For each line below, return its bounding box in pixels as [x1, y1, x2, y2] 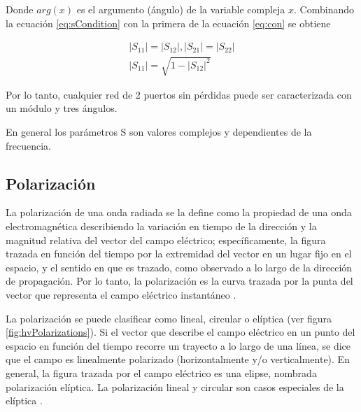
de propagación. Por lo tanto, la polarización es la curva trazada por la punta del [6, 274, 353, 288]
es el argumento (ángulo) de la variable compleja [76, 2, 285, 16]
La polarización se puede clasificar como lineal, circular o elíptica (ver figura [6, 311, 332, 325]
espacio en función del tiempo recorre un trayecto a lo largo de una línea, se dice [6, 338, 351, 353]
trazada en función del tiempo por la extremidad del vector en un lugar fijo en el [6, 246, 352, 261]
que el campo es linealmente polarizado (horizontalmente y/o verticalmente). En [6, 352, 350, 367]
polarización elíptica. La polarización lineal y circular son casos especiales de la [6, 379, 344, 394]
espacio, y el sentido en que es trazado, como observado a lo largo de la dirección [6, 260, 353, 274]
